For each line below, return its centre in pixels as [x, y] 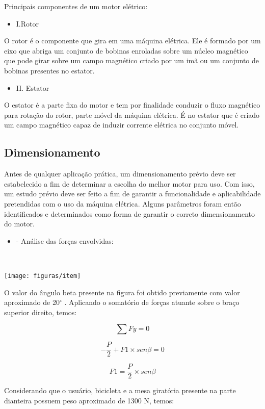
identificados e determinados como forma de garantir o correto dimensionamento [129, 213]
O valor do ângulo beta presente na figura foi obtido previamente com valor [122, 292]
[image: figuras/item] [43, 276]
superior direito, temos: [41, 312]
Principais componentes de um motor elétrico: [76, 6]
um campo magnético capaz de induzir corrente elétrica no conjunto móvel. [122, 125]
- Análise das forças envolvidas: [65, 240]
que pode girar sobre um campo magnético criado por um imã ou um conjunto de [131, 60]
